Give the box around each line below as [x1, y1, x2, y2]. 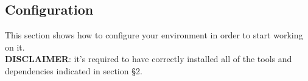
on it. [5, 40, 25, 53]
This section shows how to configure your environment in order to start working [5, 29, 303, 41]
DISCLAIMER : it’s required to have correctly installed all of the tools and [5, 52, 292, 65]
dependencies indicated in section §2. [5, 64, 142, 77]
